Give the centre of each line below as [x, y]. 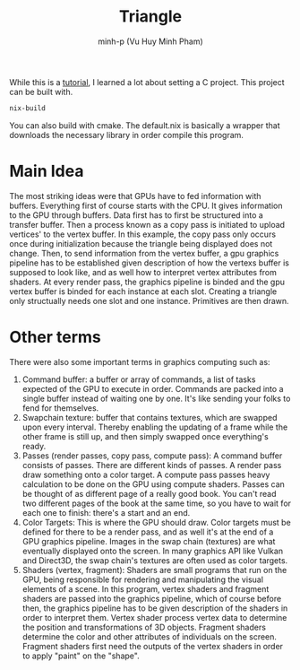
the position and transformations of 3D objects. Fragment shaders [144, 627]
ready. [34, 446]
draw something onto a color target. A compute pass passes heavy [146, 474]
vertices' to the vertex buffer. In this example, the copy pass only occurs [142, 234]
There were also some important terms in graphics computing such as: [140, 361]
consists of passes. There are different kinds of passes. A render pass [152, 465]
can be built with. [41, 91]
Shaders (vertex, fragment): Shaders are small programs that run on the [154, 570]
